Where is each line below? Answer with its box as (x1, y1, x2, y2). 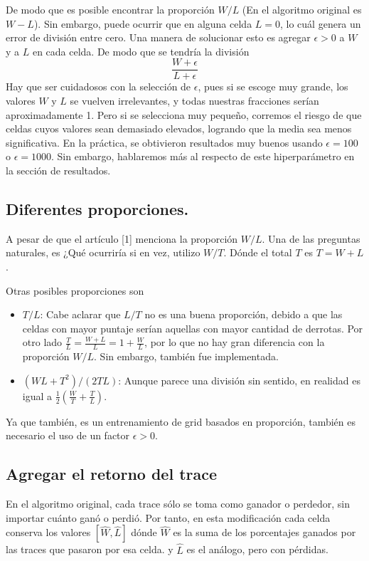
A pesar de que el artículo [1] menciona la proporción (6, 231, 238, 246)
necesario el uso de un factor (6, 428, 130, 443)
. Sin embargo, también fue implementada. (94, 349, 279, 364)
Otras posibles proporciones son (6, 283, 144, 298)
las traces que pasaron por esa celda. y (6, 542, 173, 557)
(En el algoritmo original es (242, 2, 362, 16)
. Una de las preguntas (262, 231, 360, 246)
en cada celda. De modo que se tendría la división (32, 43, 250, 58)
